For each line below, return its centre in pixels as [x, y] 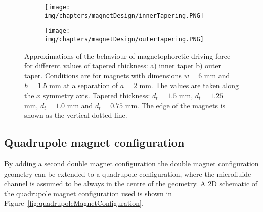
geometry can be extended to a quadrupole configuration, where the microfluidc [128, 173]
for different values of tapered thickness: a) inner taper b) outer [123, 66]
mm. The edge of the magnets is [175, 105]
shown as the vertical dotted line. [76, 115]
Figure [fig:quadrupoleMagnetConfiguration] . [74, 203]
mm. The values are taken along [189, 85]
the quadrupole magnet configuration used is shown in [88, 193]
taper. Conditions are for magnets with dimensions [103, 75]
